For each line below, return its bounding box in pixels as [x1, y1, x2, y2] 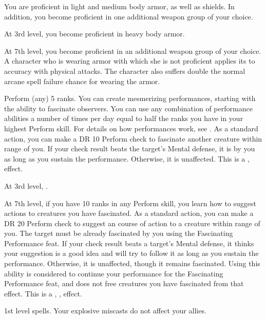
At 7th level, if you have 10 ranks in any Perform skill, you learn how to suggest [4, 197, 257, 208]
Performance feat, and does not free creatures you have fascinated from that [4, 278, 244, 289]
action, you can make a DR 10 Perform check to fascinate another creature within [4, 133, 262, 144]
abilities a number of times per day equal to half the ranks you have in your [4, 113, 243, 124]
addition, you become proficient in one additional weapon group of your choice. [4, 11, 253, 22]
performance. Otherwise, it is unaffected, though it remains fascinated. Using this [4, 258, 260, 269]
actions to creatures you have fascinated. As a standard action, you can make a [4, 208, 254, 218]
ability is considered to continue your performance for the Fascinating [4, 268, 223, 278]
